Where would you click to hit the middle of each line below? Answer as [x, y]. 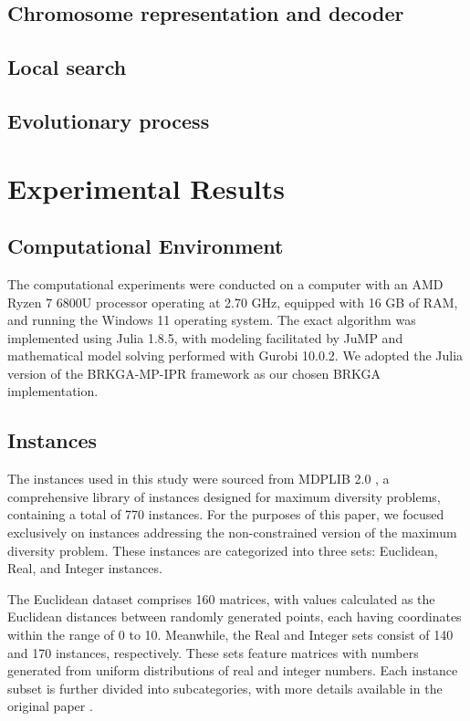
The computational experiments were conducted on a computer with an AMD [225, 283]
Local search [67, 67]
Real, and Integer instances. [85, 568]
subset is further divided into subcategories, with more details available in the [225, 688]
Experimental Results [146, 188]
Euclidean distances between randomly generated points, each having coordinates [235, 617]
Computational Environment [146, 246]
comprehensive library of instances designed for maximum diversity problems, [224, 496]
